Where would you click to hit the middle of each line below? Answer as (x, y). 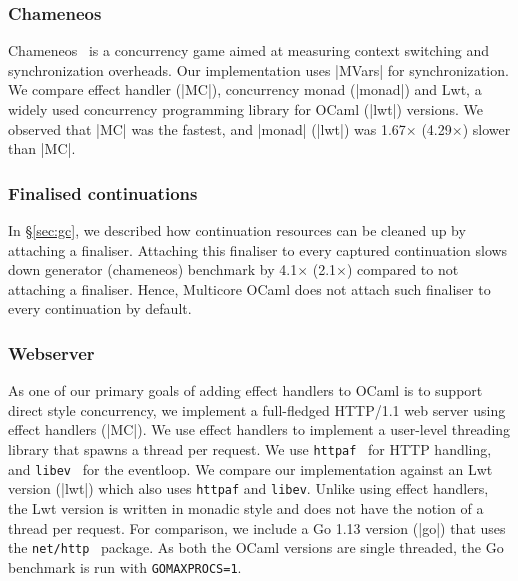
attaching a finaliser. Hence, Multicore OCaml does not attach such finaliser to (249, 288)
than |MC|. (42, 148)
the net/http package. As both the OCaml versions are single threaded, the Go (256, 547)
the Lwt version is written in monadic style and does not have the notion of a (246, 507)
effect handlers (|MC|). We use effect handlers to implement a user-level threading (259, 429)
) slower (486, 128)
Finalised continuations (103, 192)
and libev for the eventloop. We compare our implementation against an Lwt (250, 468)
